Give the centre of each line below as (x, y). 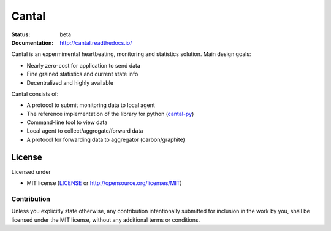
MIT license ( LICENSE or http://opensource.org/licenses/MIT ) (104, 183)
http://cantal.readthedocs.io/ (96, 42)
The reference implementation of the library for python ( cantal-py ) (110, 114)
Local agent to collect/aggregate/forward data (85, 131)
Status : (21, 34)
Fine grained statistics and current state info (82, 74)
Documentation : (32, 42)
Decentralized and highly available (70, 82)
